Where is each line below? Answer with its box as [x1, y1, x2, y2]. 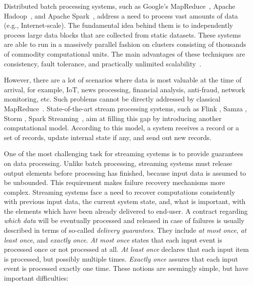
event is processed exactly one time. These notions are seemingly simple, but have [4, 263, 249, 273]
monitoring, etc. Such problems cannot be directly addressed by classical [4, 94, 221, 104]
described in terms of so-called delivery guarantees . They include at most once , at [4, 225, 247, 235]
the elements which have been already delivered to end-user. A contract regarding [4, 205, 248, 216]
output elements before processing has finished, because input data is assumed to [4, 167, 246, 178]
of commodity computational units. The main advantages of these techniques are [4, 48, 245, 59]
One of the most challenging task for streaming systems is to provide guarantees [4, 148, 243, 159]
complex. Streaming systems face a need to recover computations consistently [4, 186, 235, 197]
